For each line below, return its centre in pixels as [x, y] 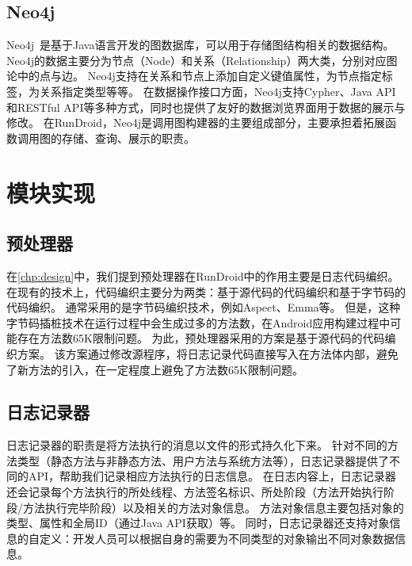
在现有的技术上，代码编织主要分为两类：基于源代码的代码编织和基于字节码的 [206, 291]
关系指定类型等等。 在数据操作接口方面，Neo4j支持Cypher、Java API [217, 91]
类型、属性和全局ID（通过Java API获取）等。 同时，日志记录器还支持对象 [198, 523]
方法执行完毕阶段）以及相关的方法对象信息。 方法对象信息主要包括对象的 [213, 507]
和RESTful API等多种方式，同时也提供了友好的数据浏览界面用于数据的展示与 [206, 107]
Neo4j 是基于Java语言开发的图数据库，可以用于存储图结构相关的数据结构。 [200, 45]
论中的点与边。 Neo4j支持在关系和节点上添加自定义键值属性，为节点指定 [194, 76]
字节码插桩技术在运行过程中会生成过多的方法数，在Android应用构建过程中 [198, 322]
